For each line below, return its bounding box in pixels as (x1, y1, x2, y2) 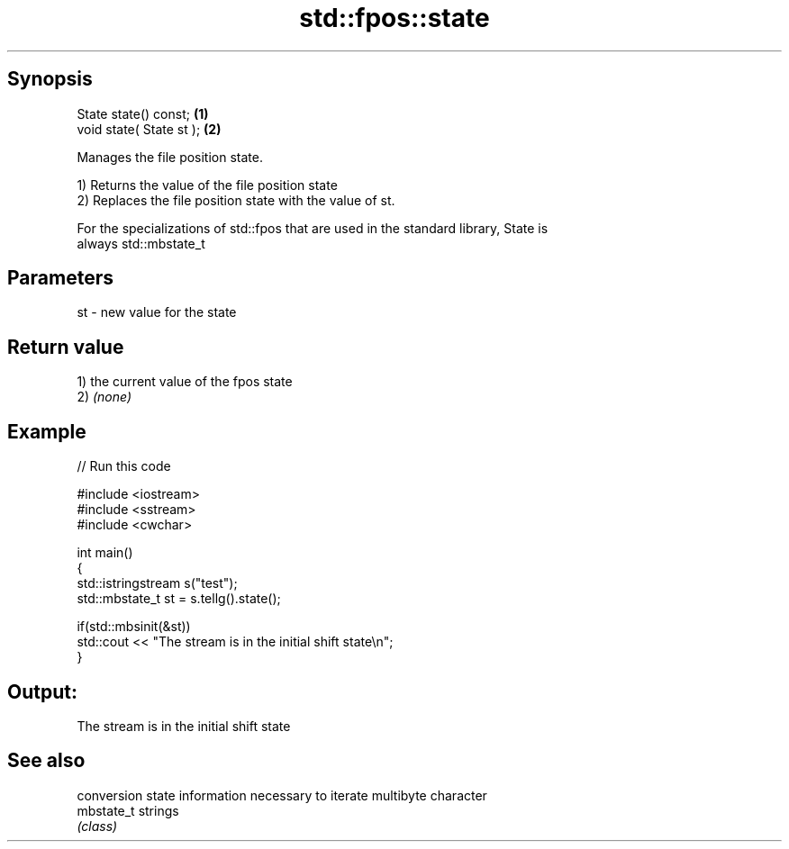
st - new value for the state (77, 304, 237, 321)
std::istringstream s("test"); (77, 575, 238, 592)
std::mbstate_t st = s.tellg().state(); (77, 591, 281, 607)
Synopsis (7, 68, 93, 91)
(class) (77, 817, 118, 834)
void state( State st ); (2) (77, 121, 222, 137)
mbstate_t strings (77, 802, 179, 818)
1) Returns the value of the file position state (77, 176, 338, 193)
